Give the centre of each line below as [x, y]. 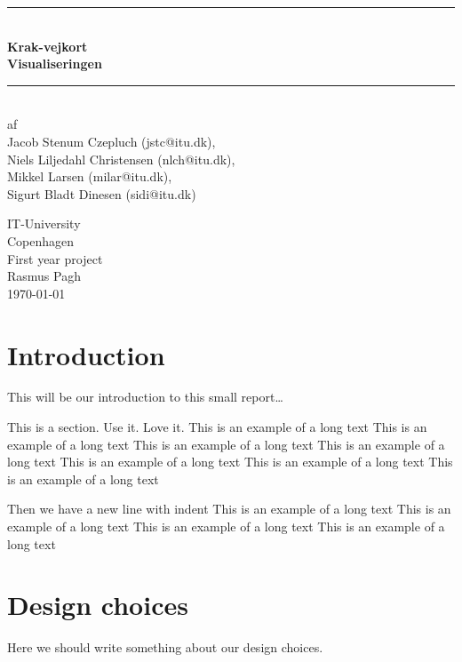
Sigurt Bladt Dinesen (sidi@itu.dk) [102, 193]
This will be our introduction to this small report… [145, 397]
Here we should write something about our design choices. [165, 647]
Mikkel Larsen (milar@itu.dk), [90, 176]
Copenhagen [41, 240]
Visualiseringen [55, 64]
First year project [55, 258]
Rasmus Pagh [44, 276]
